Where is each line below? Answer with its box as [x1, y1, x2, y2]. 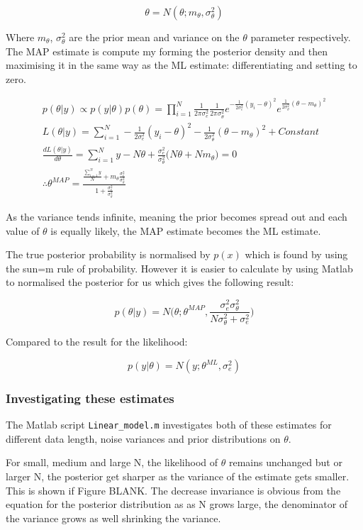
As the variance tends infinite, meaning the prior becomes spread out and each [6, 209, 347, 224]
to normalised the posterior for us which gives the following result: [6, 275, 294, 289]
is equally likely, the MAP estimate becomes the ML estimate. [50, 223, 321, 238]
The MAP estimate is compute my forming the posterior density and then [6, 43, 328, 58]
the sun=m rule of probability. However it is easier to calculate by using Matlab [6, 260, 353, 275]
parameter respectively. [250, 30, 351, 44]
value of [6, 223, 40, 238]
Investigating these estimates [6, 389, 174, 407]
